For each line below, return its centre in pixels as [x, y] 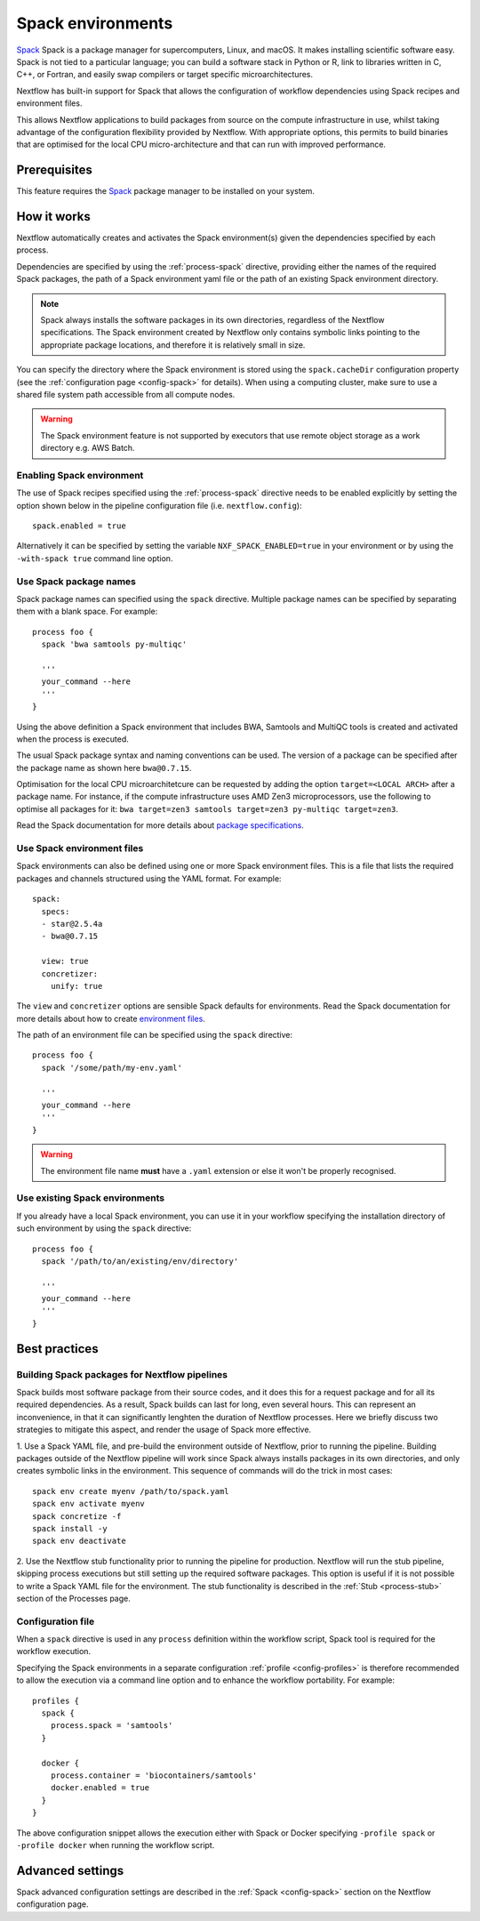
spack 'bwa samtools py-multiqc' [114, 644]
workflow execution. [54, 1652]
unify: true [76, 986]
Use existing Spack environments [91, 1198]
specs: [56, 911]
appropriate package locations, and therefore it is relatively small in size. [173, 345]
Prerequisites [54, 170]
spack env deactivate [79, 1541]
